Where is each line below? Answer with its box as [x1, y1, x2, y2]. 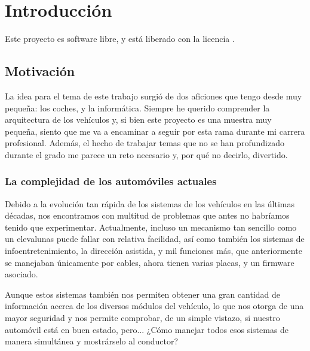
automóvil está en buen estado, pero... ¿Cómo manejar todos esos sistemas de [5, 323, 289, 335]
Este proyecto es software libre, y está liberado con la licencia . [5, 32, 235, 45]
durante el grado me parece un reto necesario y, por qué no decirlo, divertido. [5, 148, 288, 161]
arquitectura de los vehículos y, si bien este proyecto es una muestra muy [5, 113, 272, 126]
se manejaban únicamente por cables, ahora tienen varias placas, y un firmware [5, 256, 294, 268]
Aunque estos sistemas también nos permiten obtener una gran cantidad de [5, 288, 281, 300]
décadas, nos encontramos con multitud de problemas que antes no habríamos [5, 209, 290, 222]
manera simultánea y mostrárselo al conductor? [5, 335, 179, 347]
